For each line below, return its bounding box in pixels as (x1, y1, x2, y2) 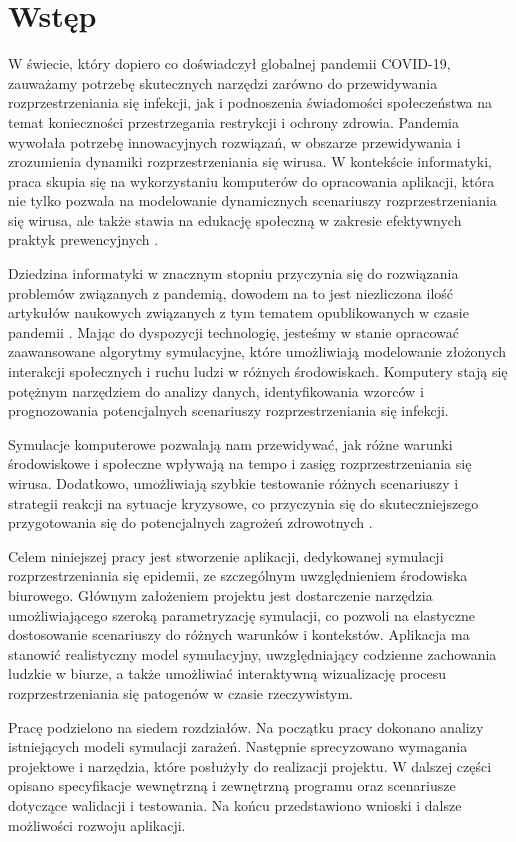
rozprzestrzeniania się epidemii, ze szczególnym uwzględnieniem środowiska (8, 565, 468, 586)
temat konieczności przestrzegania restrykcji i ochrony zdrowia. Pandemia (8, 111, 459, 132)
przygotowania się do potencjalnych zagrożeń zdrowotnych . (8, 512, 373, 533)
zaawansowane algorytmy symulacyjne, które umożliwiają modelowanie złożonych (8, 341, 507, 362)
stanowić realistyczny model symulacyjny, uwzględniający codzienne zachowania (8, 643, 497, 664)
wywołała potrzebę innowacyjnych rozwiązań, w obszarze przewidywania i (8, 131, 461, 152)
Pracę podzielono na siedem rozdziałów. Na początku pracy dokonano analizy (8, 716, 484, 737)
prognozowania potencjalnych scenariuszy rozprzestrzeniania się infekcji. (8, 400, 449, 421)
